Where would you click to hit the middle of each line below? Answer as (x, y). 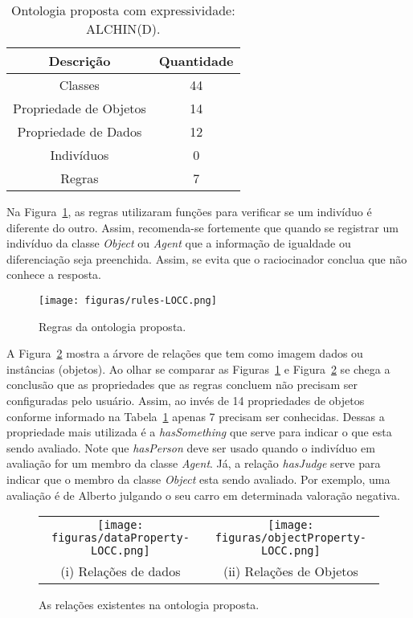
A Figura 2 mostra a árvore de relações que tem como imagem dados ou (185, 353)
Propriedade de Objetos (80, 108)
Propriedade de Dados (80, 131)
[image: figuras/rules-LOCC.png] (128, 300)
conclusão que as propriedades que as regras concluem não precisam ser (182, 385)
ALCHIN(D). (123, 29)
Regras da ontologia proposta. (112, 326)
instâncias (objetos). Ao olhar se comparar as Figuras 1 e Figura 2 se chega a (198, 368)
